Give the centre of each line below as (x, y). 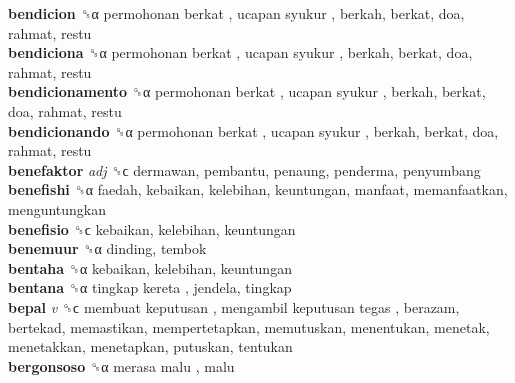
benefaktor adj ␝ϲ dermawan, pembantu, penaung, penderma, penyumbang (244, 169)
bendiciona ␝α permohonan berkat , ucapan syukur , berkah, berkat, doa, (240, 52)
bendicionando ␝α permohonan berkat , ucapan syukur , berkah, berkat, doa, (253, 130)
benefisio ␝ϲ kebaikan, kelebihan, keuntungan (152, 228)
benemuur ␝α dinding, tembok (107, 248)
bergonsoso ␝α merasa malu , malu (121, 365)
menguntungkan (57, 208)
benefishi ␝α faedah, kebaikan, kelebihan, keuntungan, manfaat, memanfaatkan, (258, 189)
